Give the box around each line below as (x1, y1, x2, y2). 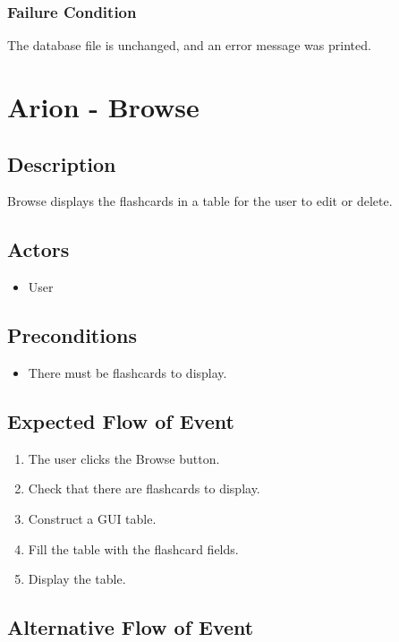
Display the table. (28, 569, 126, 588)
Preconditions (7, 321, 137, 349)
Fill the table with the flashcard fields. (28, 539, 239, 558)
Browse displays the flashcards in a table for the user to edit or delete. (7, 192, 393, 210)
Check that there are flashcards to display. (28, 479, 260, 498)
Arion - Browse (7, 89, 199, 124)
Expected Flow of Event (7, 407, 234, 434)
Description (7, 150, 116, 177)
